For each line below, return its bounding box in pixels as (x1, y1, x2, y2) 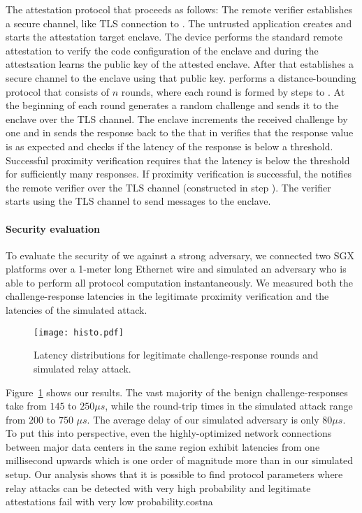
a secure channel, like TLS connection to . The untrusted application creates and (6, 15, 352, 30)
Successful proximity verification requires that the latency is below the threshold (6, 152, 350, 167)
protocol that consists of (6, 84, 110, 99)
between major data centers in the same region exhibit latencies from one (6, 439, 320, 454)
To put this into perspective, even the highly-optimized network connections (6, 426, 332, 440)
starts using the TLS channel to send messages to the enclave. (6, 194, 271, 208)
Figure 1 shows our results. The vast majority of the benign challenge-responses (6, 384, 348, 399)
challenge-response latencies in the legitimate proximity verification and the (6, 289, 329, 303)
